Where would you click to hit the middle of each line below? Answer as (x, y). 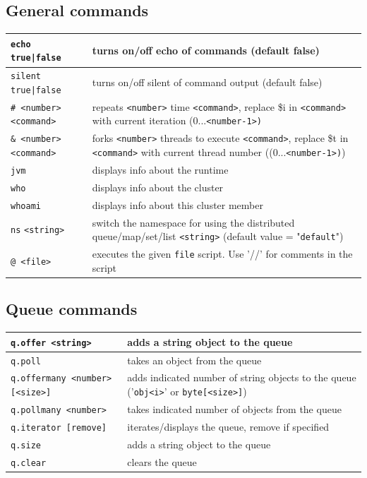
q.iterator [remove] (59, 428)
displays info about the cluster (158, 187)
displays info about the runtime (160, 169)
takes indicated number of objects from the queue (234, 409)
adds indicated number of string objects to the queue (242, 377)
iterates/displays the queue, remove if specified (228, 426)
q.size (26, 445)
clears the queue (162, 461)
